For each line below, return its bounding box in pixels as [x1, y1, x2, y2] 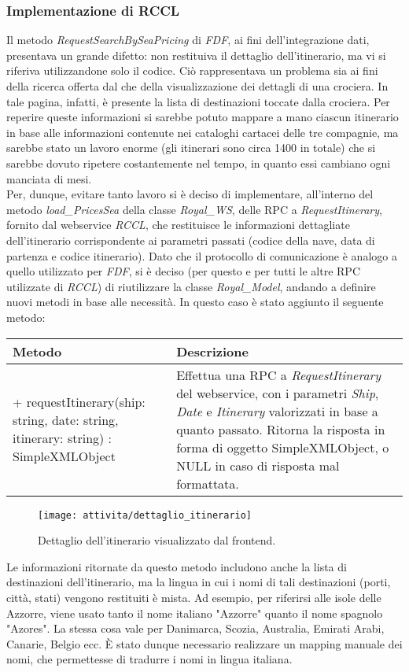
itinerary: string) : [13, 429, 112, 447]
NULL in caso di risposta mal [176, 456, 340, 474]
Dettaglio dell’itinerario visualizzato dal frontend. [38, 532, 276, 548]
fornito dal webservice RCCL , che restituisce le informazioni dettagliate [6, 216, 350, 233]
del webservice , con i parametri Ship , [176, 383, 379, 402]
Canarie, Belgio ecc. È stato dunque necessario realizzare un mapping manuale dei [6, 635, 403, 652]
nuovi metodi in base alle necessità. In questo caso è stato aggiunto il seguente [6, 294, 384, 310]
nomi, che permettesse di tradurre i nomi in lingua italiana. [6, 651, 293, 667]
